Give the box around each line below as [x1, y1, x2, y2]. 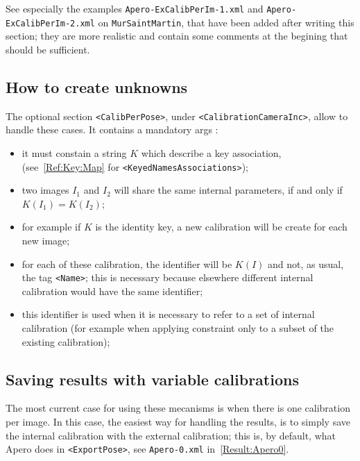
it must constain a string [22, 145, 127, 160]
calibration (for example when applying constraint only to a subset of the [22, 321, 334, 335]
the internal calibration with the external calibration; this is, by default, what [6, 428, 336, 442]
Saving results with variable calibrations [6, 368, 299, 389]
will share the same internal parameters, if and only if [114, 183, 343, 197]
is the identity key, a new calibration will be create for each [95, 219, 348, 234]
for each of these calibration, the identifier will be [22, 256, 232, 271]
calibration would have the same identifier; [22, 283, 203, 298]
